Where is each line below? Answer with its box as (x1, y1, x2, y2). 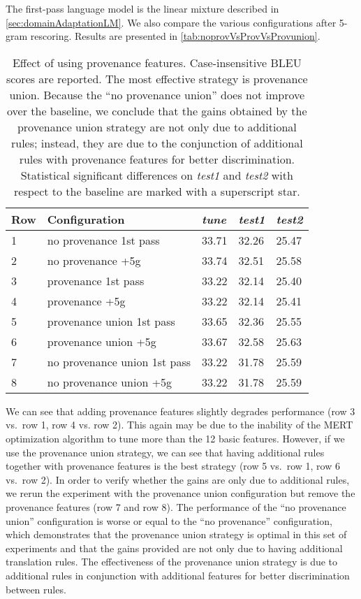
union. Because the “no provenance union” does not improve (9, 86, 305, 103)
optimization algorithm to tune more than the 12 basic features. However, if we (6, 431, 345, 445)
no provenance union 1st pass (47, 353, 191, 370)
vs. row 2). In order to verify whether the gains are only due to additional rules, (6, 472, 350, 486)
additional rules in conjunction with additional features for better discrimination (6, 568, 350, 582)
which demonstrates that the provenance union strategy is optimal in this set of (6, 527, 347, 542)
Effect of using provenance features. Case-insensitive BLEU (12, 54, 302, 71)
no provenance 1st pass (47, 231, 160, 248)
